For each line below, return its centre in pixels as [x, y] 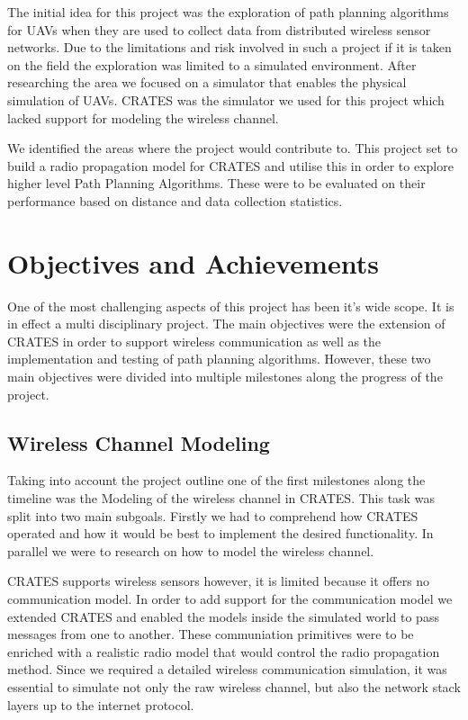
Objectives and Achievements [193, 262]
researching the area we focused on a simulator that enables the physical [207, 82]
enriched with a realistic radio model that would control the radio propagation [224, 651]
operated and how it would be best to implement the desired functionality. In [220, 533]
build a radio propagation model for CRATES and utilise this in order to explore [230, 165]
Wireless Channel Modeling [139, 442]
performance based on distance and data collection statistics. [175, 200]
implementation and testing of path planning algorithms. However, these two [219, 359]
